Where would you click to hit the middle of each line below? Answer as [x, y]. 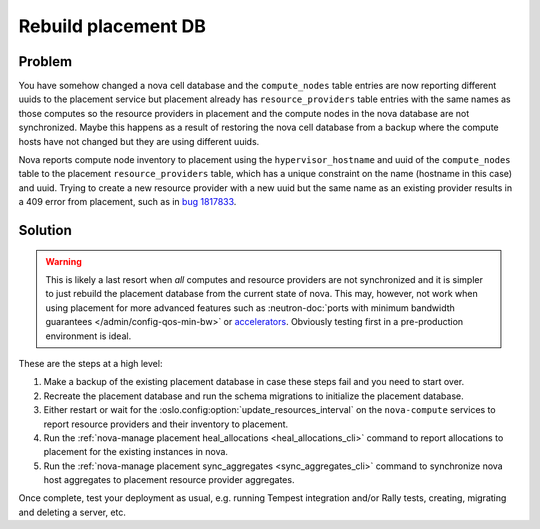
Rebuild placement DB [112, 26]
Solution [45, 230]
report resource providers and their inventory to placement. [166, 424]
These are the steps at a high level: [90, 363]
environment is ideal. [88, 336]
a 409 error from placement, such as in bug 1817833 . [127, 202]
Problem [45, 61]
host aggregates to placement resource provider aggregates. [169, 480]
